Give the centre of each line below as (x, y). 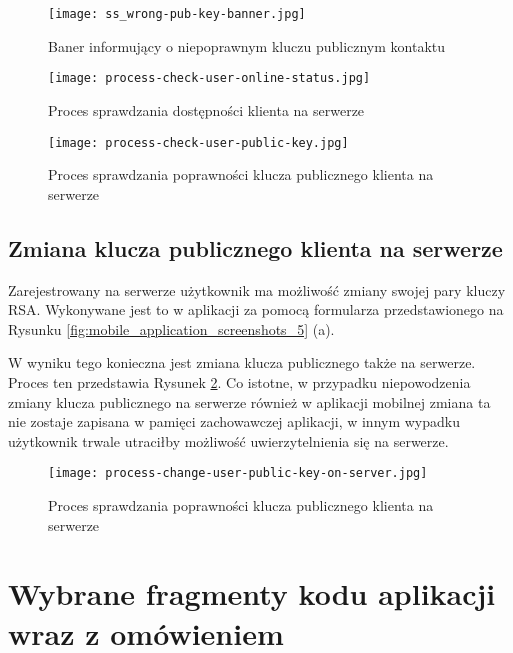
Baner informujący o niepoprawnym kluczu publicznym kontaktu (247, 45)
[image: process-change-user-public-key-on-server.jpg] (238, 473)
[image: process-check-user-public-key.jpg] (198, 142)
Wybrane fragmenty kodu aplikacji (252, 593)
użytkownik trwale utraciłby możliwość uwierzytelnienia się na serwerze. (228, 440)
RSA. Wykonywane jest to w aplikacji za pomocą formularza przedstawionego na (256, 309)
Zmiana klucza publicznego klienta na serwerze (255, 247)
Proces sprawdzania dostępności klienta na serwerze (206, 109)
